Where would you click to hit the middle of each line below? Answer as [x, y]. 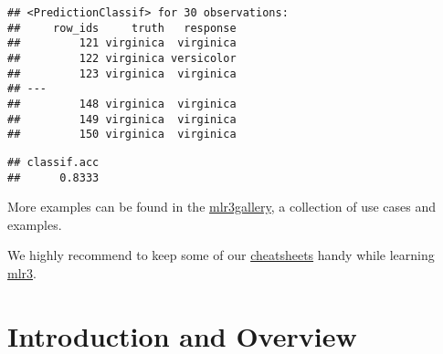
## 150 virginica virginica [122, 135]
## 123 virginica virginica [122, 73]
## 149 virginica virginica [122, 119]
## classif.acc [53, 162]
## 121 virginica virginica [122, 43]
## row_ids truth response [122, 28]
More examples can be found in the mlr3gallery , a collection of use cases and [222, 207]
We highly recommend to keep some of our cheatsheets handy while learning [221, 255]
